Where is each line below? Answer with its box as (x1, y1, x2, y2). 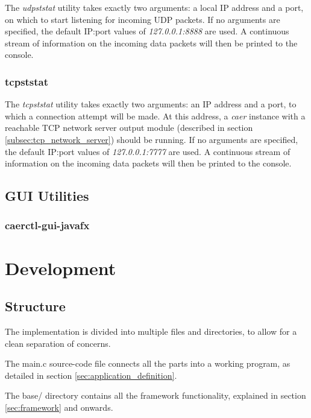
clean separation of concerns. (5, 337, 111, 349)
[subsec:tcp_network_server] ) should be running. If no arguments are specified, (5, 133, 298, 145)
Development (5, 255, 116, 280)
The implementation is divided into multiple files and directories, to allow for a (5, 325, 297, 337)
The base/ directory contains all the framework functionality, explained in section (5, 389, 306, 402)
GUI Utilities (5, 186, 89, 205)
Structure (5, 297, 66, 315)
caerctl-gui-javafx (5, 218, 90, 233)
